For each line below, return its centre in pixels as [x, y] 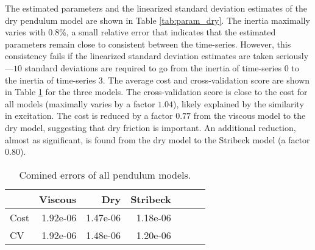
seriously [292, 56]
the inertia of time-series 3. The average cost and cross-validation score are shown [157, 80]
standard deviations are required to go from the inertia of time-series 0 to [162, 67]
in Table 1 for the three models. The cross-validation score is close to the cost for [156, 92]
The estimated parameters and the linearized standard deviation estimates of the [156, 8]
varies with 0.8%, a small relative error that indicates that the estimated [140, 32]
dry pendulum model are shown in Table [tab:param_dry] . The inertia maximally [157, 20]
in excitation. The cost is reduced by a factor [89, 116]
